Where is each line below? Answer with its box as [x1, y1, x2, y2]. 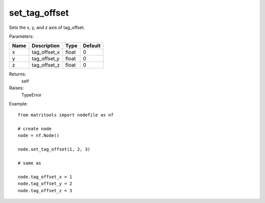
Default [82, 42, 101, 49]
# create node [18, 126, 52, 132]
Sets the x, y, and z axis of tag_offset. [9, 25, 85, 30]
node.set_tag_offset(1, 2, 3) [18, 147, 91, 152]
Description [31, 42, 60, 49]
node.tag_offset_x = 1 [18, 174, 73, 179]
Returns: [9, 71, 26, 77]
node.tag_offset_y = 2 [18, 181, 73, 186]
